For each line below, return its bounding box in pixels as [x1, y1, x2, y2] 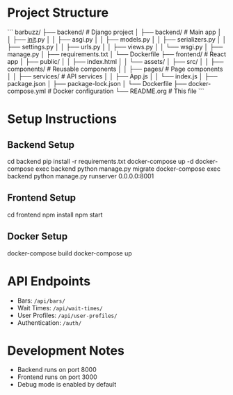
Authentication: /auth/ [17, 318, 82, 327]
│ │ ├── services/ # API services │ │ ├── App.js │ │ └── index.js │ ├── [7, 72, 218, 81]
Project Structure [7, 5, 109, 21]
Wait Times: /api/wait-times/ [17, 303, 103, 312]
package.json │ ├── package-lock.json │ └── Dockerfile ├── [7, 79, 187, 87]
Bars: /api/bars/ [17, 296, 66, 305]
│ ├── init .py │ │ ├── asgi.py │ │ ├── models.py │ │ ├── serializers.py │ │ [7, 35, 227, 43]
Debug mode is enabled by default [17, 380, 117, 389]
